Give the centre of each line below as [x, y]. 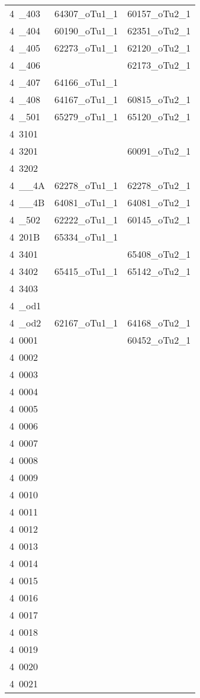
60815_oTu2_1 [159, 99]
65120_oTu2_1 [159, 116]
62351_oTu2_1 [159, 31]
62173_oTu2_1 [159, 65]
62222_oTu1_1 [86, 220]
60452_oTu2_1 [159, 340]
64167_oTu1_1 [86, 99]
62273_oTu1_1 [86, 48]
